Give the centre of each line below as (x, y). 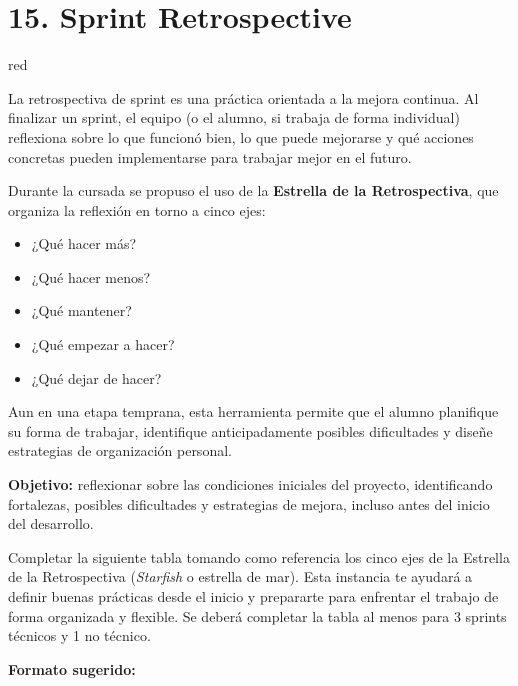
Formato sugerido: (72, 668)
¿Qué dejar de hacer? (96, 377)
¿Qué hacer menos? (91, 276)
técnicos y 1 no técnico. (79, 635)
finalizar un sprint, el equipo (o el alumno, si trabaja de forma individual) (234, 117)
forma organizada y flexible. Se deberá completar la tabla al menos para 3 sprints (257, 615)
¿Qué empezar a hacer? (103, 344)
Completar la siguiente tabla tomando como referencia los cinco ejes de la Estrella (259, 556)
